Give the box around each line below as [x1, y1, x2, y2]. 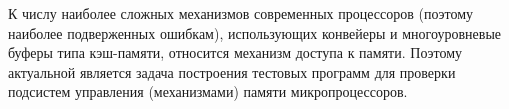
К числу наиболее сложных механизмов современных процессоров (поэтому [8, 3, 474, 23]
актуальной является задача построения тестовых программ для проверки [8, 61, 456, 82]
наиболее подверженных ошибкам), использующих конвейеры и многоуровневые [8, 22, 502, 43]
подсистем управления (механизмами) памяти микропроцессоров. [8, 81, 408, 102]
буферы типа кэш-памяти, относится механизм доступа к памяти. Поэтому [8, 42, 463, 63]
